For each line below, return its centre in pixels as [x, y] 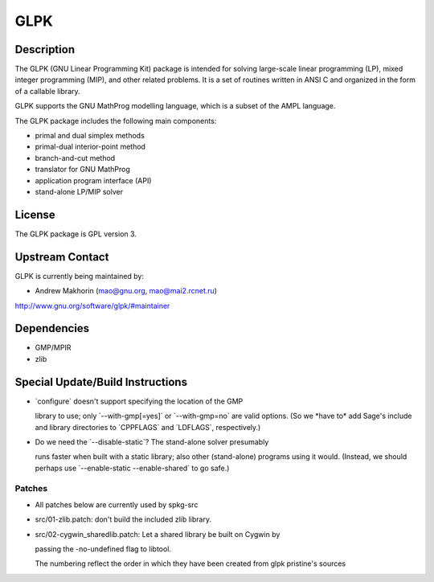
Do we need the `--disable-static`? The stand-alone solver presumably [152, 441]
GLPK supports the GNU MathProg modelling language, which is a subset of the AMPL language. [175, 106]
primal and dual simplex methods [90, 136]
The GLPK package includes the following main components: [116, 121]
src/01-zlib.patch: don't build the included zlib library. [123, 519]
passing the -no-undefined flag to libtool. [103, 549]
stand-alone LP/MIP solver [79, 191]
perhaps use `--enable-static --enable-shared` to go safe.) [132, 468]
